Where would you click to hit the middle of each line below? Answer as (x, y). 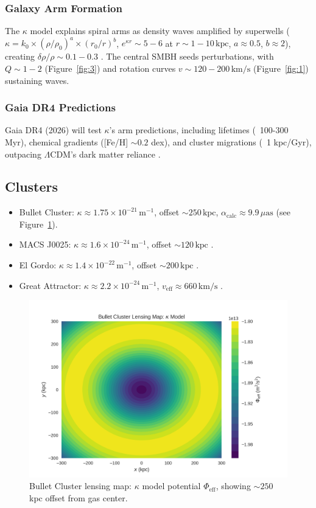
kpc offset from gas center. (79, 497)
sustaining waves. (37, 80)
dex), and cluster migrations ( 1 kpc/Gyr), (231, 141)
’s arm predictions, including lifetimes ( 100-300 (199, 130)
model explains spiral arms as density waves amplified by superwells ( (160, 31)
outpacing (23, 154)
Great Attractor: (50, 285)
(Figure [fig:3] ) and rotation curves (110, 68)
